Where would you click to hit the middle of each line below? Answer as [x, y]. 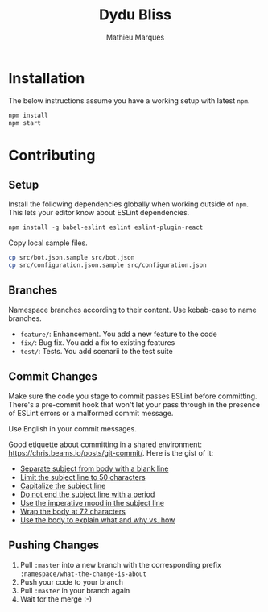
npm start [25, 123]
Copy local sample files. [48, 243]
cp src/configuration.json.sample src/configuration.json [107, 265]
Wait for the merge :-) [56, 599]
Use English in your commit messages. [72, 428]
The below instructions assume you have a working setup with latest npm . [129, 100]
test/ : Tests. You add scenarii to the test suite [96, 351]
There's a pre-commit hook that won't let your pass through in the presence [134, 404]
